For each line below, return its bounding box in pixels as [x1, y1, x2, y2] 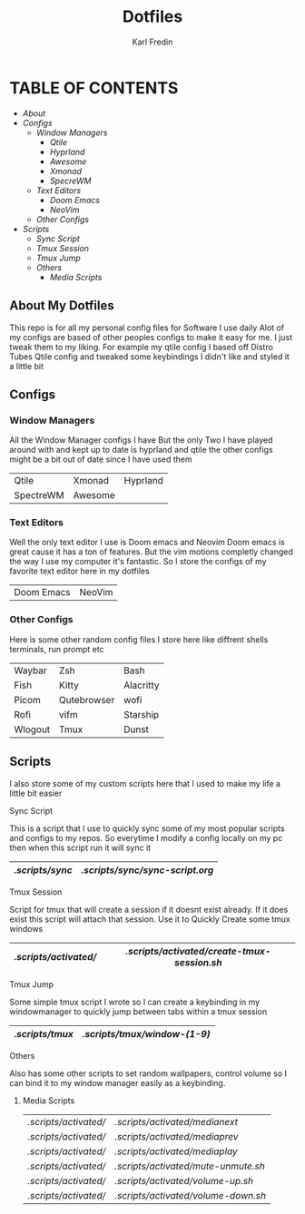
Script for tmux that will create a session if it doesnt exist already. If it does [9, 904, 289, 915]
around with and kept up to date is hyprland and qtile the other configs [9, 445, 274, 455]
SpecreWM [49, 175, 92, 186]
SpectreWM [14, 489, 65, 502]
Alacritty [123, 679, 161, 691]
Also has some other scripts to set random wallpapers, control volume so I [9, 1068, 288, 1079]
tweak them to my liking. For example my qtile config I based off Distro [9, 341, 274, 352]
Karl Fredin [132, 36, 173, 47]
